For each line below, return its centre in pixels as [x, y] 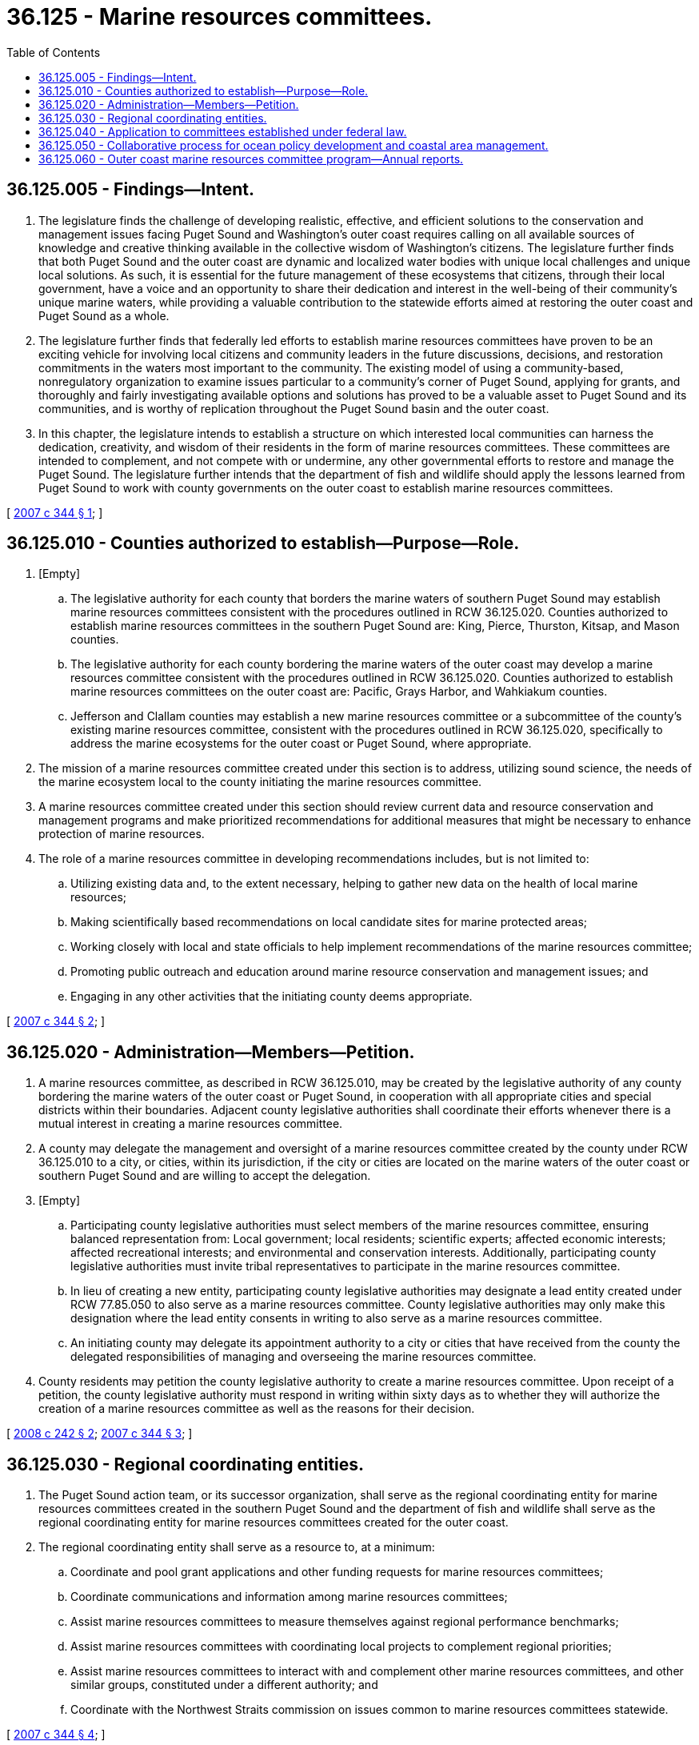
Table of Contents [54, 52]
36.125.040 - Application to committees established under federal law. [223, 131]
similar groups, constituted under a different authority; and [224, 1685]
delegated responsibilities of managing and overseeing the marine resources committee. [304, 1357]
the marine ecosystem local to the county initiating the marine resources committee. [260, 782]
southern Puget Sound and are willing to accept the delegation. [205, 1176]
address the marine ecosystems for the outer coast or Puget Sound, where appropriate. [301, 744]
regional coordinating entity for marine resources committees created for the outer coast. [274, 1522]
